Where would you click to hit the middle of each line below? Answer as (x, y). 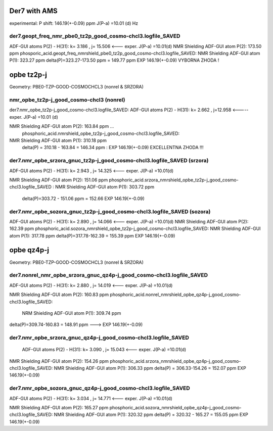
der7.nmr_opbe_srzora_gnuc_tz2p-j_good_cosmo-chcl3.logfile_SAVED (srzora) (109, 161)
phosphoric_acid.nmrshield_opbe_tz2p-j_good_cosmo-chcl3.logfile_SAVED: (101, 133)
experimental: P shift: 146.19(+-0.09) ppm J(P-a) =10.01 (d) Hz (74, 23)
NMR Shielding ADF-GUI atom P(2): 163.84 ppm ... (62, 126)
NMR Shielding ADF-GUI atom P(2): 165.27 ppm (59, 407)
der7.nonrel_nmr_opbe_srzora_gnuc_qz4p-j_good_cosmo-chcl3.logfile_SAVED (109, 275)
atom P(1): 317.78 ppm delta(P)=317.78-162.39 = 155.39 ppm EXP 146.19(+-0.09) (92, 235)
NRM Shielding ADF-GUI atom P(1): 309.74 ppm (72, 313)
